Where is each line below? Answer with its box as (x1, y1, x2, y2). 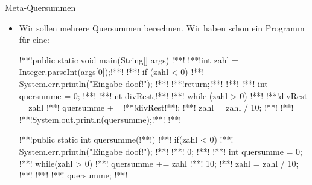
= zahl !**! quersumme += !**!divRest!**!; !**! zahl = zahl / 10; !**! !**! (19, 101, 294, 114)
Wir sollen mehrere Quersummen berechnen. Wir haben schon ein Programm (19, 21, 305, 34)
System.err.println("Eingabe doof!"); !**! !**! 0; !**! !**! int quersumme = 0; (19, 144, 302, 157)
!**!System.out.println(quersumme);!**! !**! (19, 112, 182, 125)
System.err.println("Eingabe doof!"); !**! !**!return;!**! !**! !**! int (19, 77, 268, 89)
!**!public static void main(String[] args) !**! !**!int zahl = (19, 53, 238, 66)
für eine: (19, 33, 50, 46)
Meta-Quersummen (5, 1, 76, 13)
